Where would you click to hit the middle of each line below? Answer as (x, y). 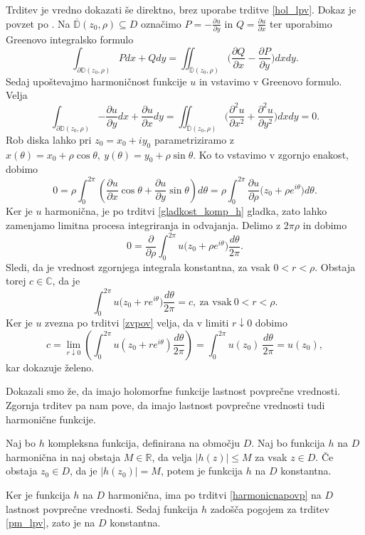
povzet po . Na (38, 23)
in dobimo (325, 224)
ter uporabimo (301, 23)
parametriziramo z (194, 139)
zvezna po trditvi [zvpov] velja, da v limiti (137, 323)
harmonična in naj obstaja (63, 456)
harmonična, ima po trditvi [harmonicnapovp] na (215, 495)
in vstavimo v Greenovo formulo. (270, 81)
